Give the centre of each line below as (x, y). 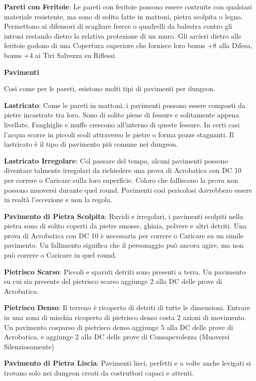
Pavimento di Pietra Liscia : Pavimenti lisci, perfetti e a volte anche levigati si (128, 363)
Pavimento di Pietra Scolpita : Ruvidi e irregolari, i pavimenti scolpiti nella (124, 216)
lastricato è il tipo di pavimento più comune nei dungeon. (91, 144)
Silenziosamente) (29, 346)
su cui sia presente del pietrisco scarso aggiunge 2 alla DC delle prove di (113, 281)
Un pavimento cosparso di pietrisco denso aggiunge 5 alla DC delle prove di (119, 327)
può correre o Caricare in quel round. (60, 255)
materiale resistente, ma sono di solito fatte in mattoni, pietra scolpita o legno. (123, 16)
